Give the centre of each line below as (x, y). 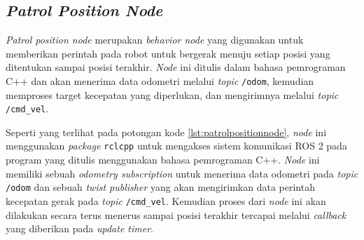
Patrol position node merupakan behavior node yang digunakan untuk (155, 40)
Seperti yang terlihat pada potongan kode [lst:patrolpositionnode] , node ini (166, 132)
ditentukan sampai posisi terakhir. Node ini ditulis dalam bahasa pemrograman (176, 67)
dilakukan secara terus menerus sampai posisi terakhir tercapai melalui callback (176, 214)
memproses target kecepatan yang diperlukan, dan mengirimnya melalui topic (172, 94)
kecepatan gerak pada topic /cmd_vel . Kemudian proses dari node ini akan (166, 200)
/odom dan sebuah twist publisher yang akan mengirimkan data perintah (160, 187)
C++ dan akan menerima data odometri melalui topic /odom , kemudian (160, 80)
